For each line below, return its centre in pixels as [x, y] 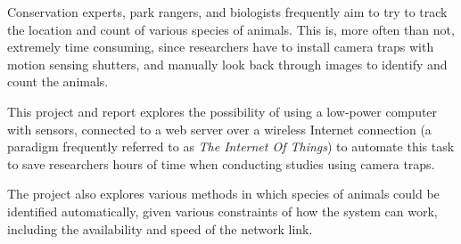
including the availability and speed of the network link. [160, 228]
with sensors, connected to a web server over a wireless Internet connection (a [219, 129]
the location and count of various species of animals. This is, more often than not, [231, 29]
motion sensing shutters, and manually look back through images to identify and [227, 64]
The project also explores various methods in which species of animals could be [223, 194]
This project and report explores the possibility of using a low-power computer [222, 111]
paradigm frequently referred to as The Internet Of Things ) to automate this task [231, 146]
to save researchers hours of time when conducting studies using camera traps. [221, 163]
